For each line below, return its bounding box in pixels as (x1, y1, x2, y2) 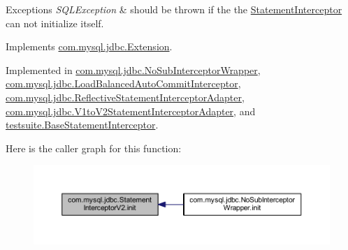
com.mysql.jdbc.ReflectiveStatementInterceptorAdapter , (6, 89, 245, 104)
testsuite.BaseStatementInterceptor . (6, 117, 159, 132)
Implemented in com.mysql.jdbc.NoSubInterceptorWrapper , (6, 62, 261, 77)
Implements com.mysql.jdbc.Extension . (6, 39, 173, 54)
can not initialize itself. (6, 15, 104, 30)
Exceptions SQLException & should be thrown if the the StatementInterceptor (6, 2, 342, 16)
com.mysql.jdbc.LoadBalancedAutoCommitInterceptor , (6, 76, 241, 91)
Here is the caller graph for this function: (6, 140, 182, 155)
